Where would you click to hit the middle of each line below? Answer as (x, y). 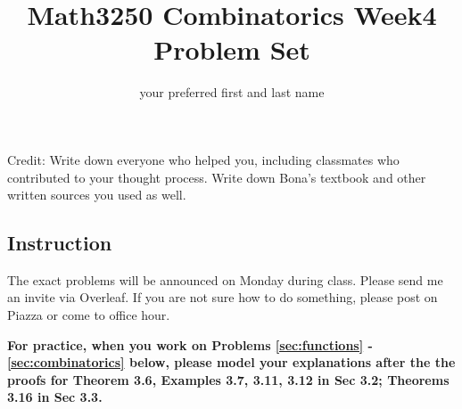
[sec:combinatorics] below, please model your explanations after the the (231, 362)
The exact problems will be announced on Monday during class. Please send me (225, 279)
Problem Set (232, 49)
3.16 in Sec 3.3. (55, 397)
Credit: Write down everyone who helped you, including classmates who (203, 159)
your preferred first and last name (232, 92)
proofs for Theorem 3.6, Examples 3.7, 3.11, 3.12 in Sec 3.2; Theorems (228, 379)
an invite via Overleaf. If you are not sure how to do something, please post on (223, 297)
